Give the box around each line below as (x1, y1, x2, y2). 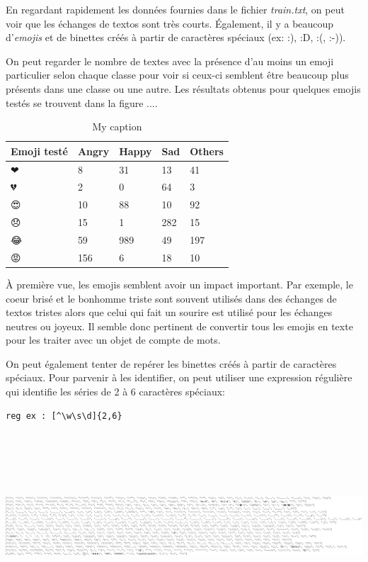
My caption (92, 119, 142, 134)
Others (190, 143, 224, 158)
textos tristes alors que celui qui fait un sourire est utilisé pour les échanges (6, 305, 333, 320)
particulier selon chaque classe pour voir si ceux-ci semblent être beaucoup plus (6, 67, 349, 82)
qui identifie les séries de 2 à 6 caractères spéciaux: (6, 384, 226, 399)
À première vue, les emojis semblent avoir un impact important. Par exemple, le (6, 276, 353, 291)
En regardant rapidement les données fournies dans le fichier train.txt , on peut (6, 2, 345, 16)
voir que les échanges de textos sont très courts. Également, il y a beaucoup (6, 16, 334, 30)
